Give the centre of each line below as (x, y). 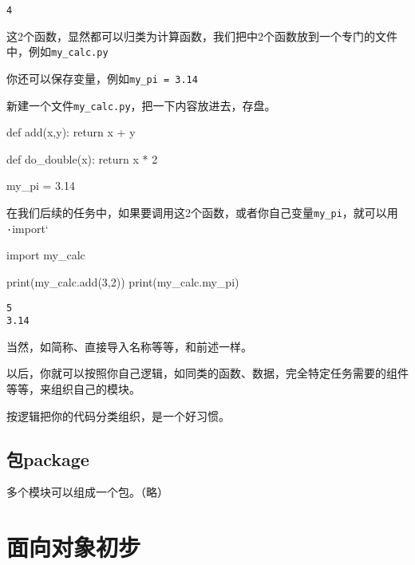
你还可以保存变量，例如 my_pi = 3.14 (102, 78)
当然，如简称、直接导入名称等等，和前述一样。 (129, 346)
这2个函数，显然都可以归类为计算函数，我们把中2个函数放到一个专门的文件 (202, 36)
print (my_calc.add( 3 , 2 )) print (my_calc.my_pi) (123, 281)
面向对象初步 (74, 547)
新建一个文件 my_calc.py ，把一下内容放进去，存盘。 (141, 105)
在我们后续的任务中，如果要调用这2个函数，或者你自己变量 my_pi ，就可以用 (202, 212)
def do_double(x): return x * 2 (82, 158)
